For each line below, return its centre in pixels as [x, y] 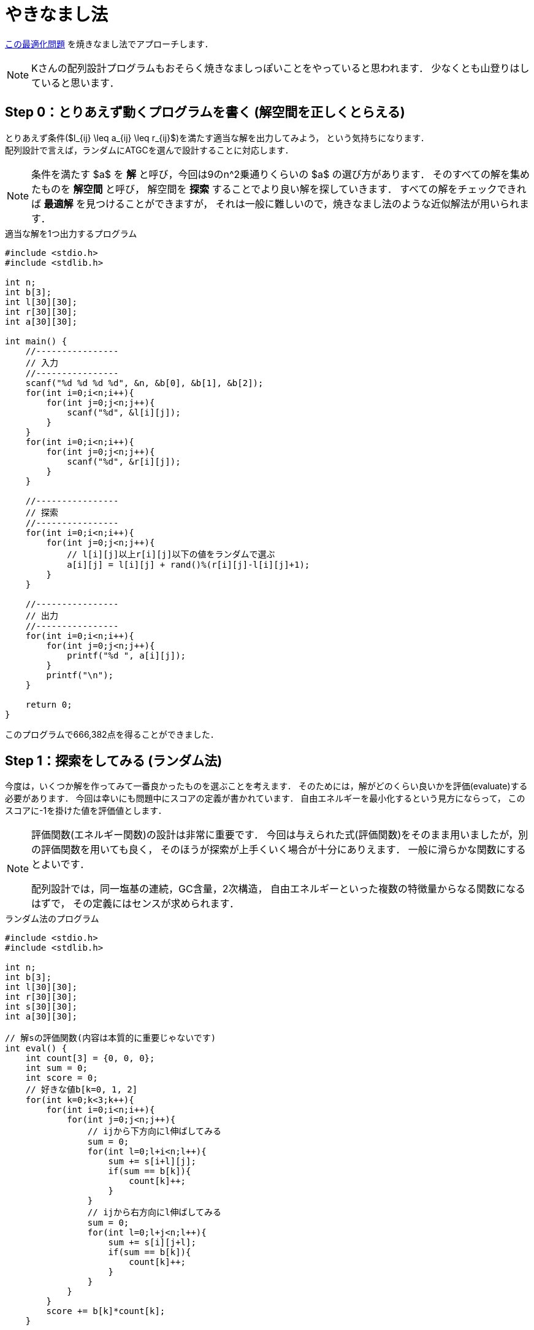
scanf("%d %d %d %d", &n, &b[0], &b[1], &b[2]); [144, 383]
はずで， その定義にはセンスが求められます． [135, 904]
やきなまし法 [57, 15]
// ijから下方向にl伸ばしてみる [154, 1131]
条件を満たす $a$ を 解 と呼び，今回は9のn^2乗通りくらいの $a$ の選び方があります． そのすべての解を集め [280, 174]
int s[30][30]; [41, 1007]
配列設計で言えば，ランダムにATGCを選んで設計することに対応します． [149, 150]
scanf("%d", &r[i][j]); [124, 461]
